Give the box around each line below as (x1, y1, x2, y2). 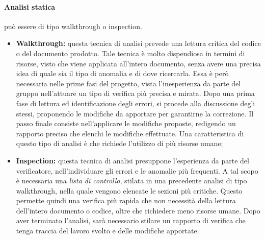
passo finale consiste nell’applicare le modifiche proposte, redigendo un (16, 118, 236, 129)
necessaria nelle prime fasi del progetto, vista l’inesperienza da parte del (16, 78, 241, 88)
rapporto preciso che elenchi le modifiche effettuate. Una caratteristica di (16, 128, 244, 138)
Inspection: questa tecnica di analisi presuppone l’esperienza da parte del (16, 155, 249, 165)
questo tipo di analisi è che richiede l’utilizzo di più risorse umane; (16, 138, 223, 149)
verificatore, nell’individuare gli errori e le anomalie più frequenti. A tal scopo (16, 165, 258, 176)
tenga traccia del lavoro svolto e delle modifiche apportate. (16, 225, 199, 236)
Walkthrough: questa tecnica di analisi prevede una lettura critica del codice (16, 38, 261, 49)
